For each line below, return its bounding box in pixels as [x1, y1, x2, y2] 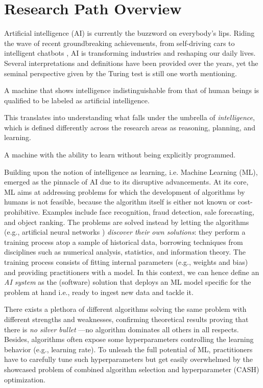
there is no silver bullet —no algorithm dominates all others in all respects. [4, 324, 239, 334]
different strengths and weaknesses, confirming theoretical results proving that [4, 313, 249, 324]
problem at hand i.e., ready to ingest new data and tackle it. [4, 286, 194, 297]
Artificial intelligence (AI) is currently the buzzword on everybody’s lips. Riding [4, 28, 255, 38]
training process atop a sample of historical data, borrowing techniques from [4, 236, 243, 247]
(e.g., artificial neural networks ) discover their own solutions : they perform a [4, 226, 246, 237]
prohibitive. [4, 207, 40, 217]
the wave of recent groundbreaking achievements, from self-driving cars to [4, 37, 235, 48]
